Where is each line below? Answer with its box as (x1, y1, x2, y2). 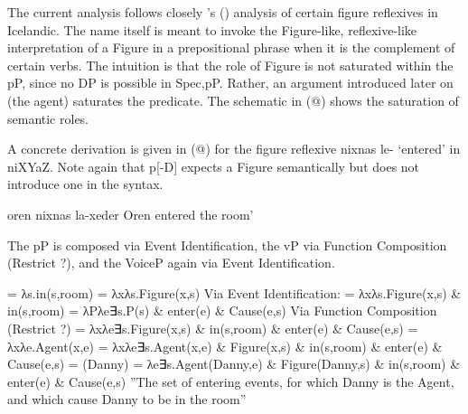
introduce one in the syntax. (7, 174, 164, 193)
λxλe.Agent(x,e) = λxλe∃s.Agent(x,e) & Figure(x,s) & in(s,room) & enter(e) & (7, 336, 443, 355)
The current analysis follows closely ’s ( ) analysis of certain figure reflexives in (7, 3, 438, 21)
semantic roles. (7, 108, 89, 127)
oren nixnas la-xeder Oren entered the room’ (7, 204, 254, 223)
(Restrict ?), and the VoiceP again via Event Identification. (7, 253, 335, 272)
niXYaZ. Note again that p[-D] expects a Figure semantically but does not (7, 156, 420, 175)
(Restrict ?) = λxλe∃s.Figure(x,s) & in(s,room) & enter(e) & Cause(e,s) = (7, 318, 418, 337)
